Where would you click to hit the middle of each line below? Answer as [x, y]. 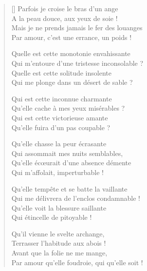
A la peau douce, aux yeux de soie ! [64, 18]
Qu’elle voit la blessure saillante [59, 207]
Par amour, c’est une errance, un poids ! [72, 37]
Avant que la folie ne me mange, [59, 253]
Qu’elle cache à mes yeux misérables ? [68, 108]
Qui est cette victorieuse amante [60, 117]
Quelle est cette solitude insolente [61, 72]
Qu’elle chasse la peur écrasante [59, 144]
